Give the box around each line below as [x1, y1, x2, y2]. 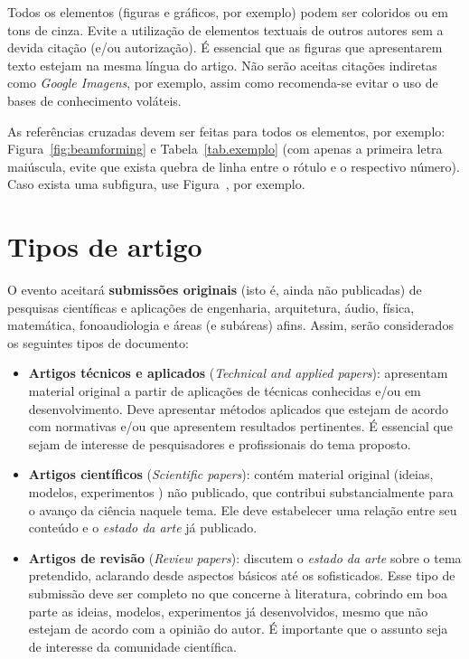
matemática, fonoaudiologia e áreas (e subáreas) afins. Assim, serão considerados [7, 315, 454, 334]
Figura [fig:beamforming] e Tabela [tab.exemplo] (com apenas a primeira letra [7, 139, 443, 158]
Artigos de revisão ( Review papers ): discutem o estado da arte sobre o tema [28, 548, 462, 567]
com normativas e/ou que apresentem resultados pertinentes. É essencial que [28, 417, 453, 436]
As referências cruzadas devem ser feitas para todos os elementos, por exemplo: [7, 121, 446, 140]
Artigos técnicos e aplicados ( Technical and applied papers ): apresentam [28, 363, 448, 382]
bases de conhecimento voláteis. [7, 90, 182, 109]
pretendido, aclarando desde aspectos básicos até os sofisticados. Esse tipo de [28, 566, 455, 585]
